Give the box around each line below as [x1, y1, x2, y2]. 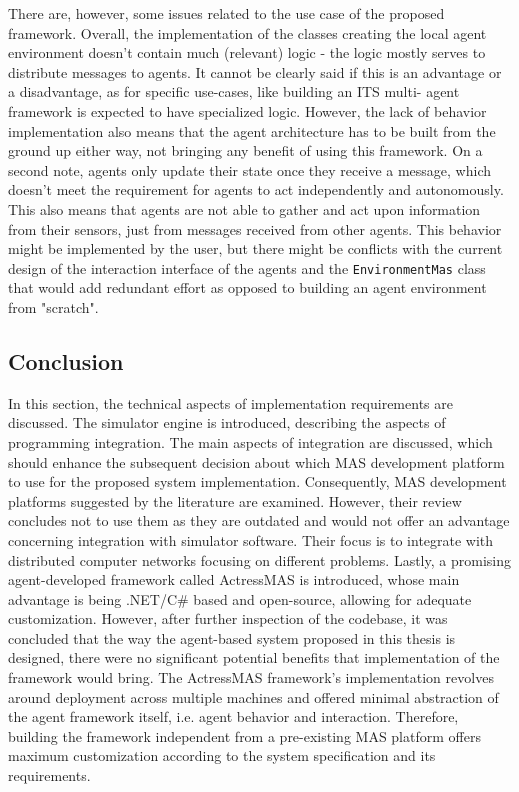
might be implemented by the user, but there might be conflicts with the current [8, 238, 503, 259]
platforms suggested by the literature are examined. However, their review [8, 490, 462, 511]
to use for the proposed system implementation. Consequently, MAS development [8, 471, 507, 492]
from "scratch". [8, 296, 99, 317]
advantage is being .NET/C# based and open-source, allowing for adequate [8, 588, 472, 609]
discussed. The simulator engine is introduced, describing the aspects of [8, 412, 446, 433]
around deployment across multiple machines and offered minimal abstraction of [8, 686, 499, 707]
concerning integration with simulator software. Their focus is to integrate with [8, 529, 494, 550]
